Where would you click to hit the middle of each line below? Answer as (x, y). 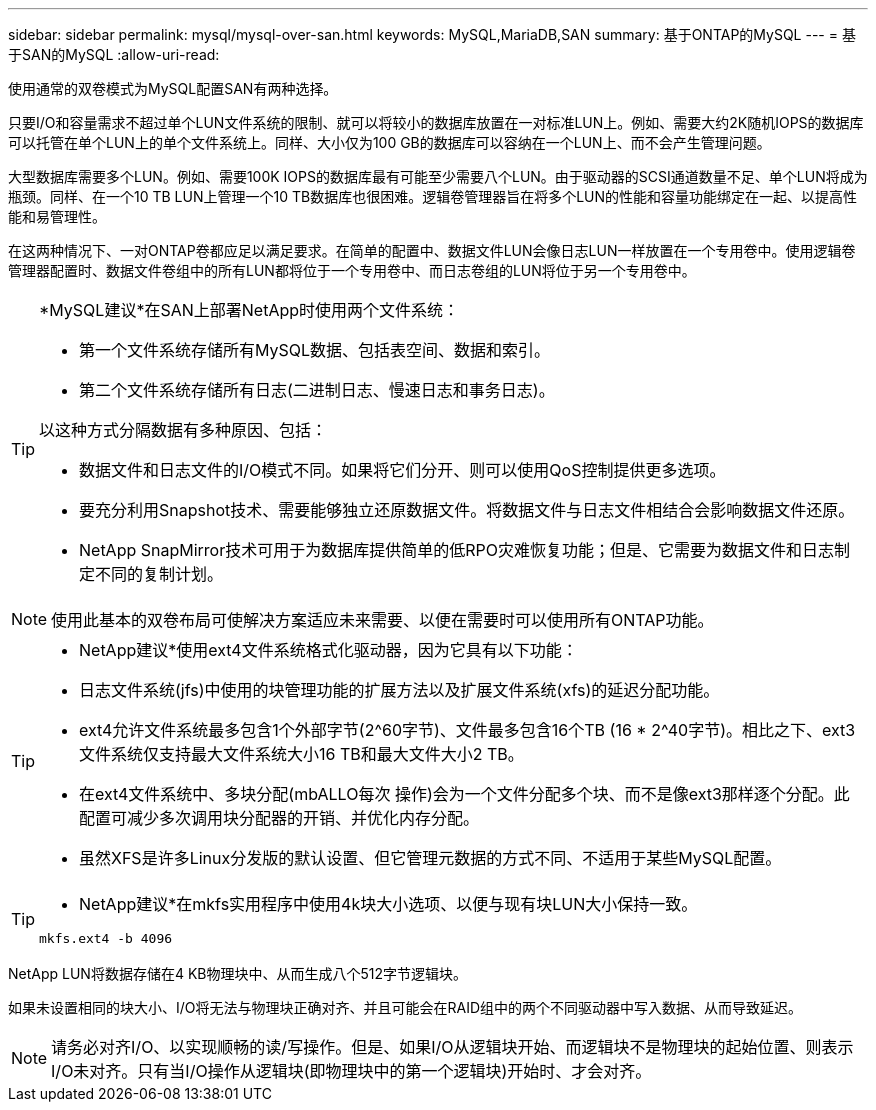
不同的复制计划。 (159, 574)
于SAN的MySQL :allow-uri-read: (114, 54)
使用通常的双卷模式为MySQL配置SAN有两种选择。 (173, 88)
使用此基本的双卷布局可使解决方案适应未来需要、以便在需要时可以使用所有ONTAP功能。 (382, 620)
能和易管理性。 (57, 216)
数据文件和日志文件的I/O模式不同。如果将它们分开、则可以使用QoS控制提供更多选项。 (402, 470)
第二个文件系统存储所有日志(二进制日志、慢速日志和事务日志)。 (317, 390)
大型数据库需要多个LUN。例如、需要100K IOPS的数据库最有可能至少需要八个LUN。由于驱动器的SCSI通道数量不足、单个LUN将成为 (438, 176)
